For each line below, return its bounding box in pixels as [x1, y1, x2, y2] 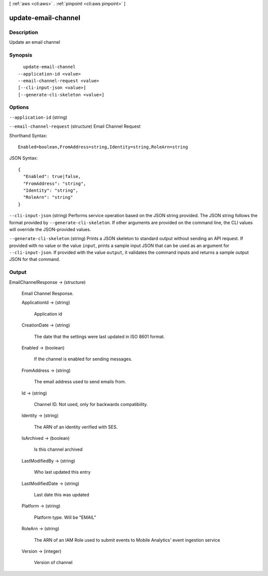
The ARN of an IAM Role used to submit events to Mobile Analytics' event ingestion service [34, 537, 220, 543]
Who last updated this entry [34, 469, 91, 475]
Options [9, 104, 29, 111]
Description [9, 29, 38, 36]
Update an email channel [9, 39, 61, 45]
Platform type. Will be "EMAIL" [34, 514, 96, 520]
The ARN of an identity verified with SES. [34, 424, 118, 430]
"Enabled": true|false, [23, 174, 81, 179]
